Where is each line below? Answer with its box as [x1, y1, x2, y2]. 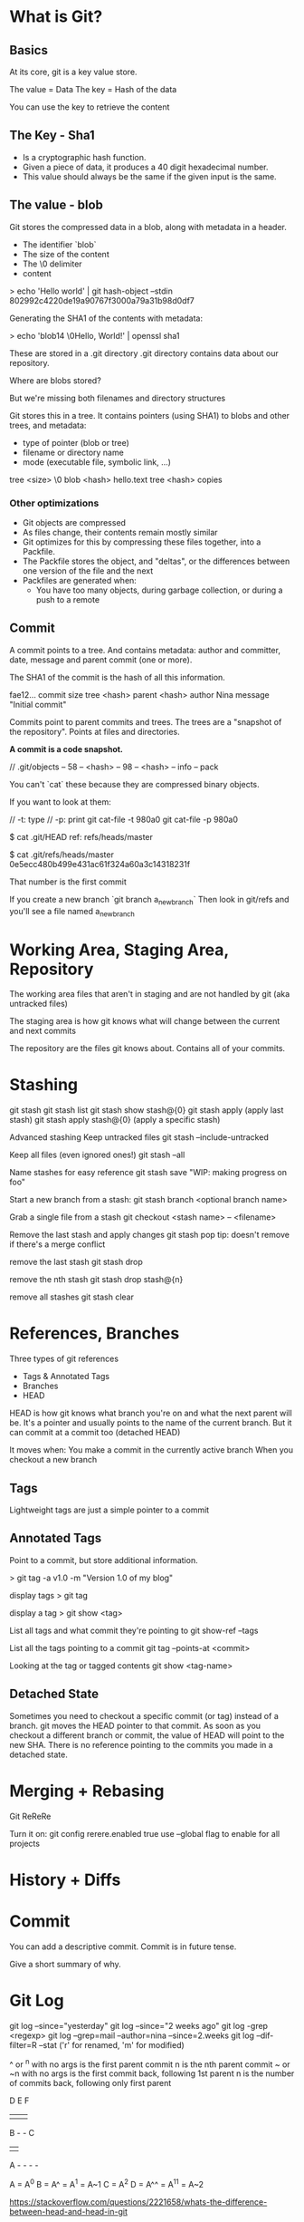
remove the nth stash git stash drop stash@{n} [9, 1274, 184, 1285]
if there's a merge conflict [9, 1239, 106, 1250]
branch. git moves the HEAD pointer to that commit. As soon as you [9, 1720, 261, 1731]
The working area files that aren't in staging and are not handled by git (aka [9, 989, 290, 1000]
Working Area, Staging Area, [9, 940, 229, 960]
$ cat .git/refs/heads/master [9, 849, 115, 860]
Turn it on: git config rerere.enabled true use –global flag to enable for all [9, 1828, 280, 1839]
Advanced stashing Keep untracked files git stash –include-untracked [9, 1132, 269, 1143]
